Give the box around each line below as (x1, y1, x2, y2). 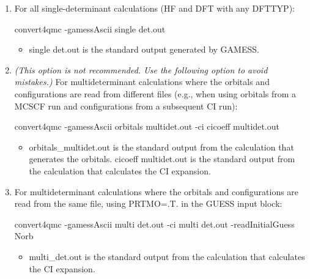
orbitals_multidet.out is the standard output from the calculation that (29, 140, 294, 153)
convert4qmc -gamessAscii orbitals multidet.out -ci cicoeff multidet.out (14, 120, 279, 133)
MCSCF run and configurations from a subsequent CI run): (14, 99, 238, 112)
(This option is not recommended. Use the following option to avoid (14, 63, 268, 76)
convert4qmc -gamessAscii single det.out (14, 22, 166, 35)
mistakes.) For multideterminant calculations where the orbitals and (14, 75, 270, 88)
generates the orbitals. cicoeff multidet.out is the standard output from (29, 152, 295, 165)
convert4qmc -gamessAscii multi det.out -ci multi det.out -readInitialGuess (14, 217, 295, 230)
